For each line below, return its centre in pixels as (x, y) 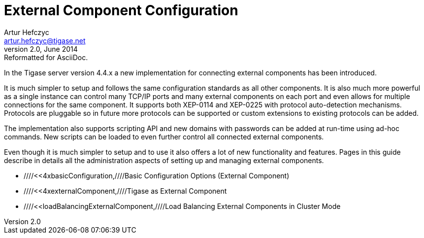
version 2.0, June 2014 (41, 49)
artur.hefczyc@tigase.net (45, 40)
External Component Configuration (121, 10)
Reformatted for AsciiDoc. (46, 57)
